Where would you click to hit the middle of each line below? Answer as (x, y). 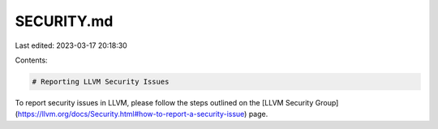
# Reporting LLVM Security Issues (101, 82)
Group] (327, 102)
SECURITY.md (64, 21)
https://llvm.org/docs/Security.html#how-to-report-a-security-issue (131, 114)
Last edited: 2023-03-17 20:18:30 (71, 45)
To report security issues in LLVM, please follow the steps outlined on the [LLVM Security (164, 102)
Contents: (31, 60)
